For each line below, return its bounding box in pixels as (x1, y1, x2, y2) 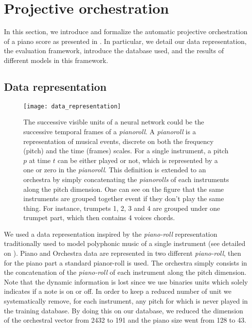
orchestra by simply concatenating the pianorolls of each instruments (23, 174, 229, 184)
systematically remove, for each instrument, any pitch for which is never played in (4, 296, 248, 306)
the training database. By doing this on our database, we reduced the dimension (4, 305, 243, 315)
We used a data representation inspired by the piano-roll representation (4, 228, 217, 239)
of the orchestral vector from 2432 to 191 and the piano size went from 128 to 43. (4, 315, 247, 325)
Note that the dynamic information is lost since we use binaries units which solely (4, 276, 248, 287)
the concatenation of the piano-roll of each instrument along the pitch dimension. (4, 267, 247, 277)
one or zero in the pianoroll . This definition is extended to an (23, 164, 206, 175)
